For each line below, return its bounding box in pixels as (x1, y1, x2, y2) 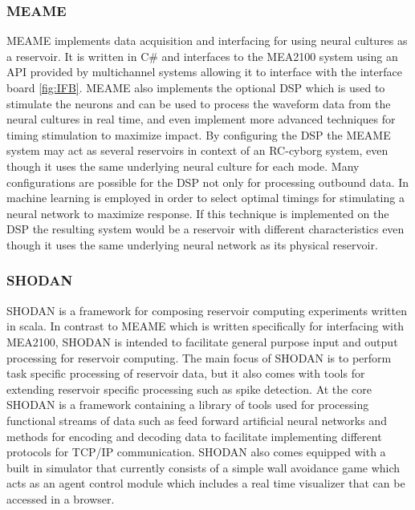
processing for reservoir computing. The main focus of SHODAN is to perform (6, 349, 392, 366)
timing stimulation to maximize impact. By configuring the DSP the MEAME (6, 126, 391, 143)
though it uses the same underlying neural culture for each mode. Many (6, 157, 360, 174)
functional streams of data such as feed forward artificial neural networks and (6, 411, 387, 428)
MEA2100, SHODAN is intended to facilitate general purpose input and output (6, 333, 398, 350)
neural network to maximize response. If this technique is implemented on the (6, 204, 389, 221)
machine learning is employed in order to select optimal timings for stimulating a (6, 189, 405, 206)
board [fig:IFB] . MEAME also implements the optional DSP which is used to (6, 79, 385, 95)
